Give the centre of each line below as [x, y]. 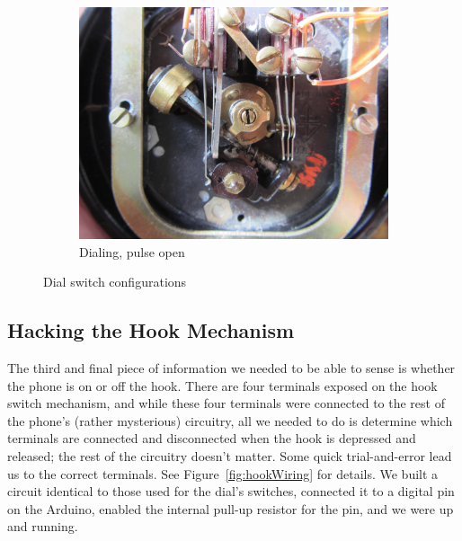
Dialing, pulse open [132, 251]
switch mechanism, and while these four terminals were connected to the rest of [226, 403]
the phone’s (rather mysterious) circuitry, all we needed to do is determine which [230, 420]
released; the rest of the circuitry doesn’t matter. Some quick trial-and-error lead [230, 455]
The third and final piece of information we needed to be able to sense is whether [231, 367]
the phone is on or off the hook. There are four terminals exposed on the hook [222, 385]
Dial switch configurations [115, 282]
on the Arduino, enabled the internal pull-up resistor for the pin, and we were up [231, 508]
